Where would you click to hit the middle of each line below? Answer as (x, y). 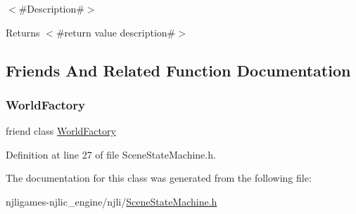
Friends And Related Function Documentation (178, 70)
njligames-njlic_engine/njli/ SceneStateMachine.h (112, 201)
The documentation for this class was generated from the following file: (159, 178)
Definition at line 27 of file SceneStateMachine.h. (111, 154)
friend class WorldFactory (61, 131)
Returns (23, 32)
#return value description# (116, 32)
